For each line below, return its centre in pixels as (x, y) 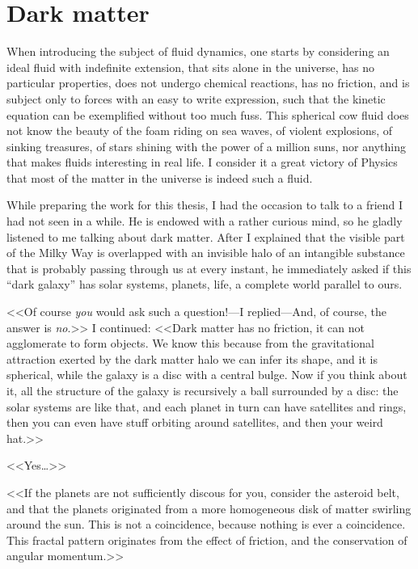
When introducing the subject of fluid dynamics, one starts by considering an (198, 51)
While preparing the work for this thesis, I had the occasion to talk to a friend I (205, 205)
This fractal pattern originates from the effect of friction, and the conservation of (207, 539)
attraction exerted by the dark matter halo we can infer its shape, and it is (192, 358)
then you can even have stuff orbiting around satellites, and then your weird (195, 422)
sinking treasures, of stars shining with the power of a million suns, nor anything (206, 146)
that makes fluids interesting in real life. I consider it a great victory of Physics (202, 162)
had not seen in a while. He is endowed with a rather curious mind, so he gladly (205, 221)
